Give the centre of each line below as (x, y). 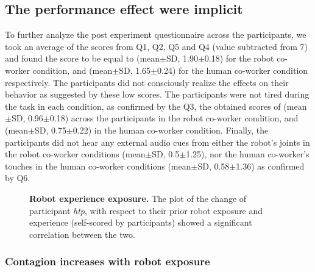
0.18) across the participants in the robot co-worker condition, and (174, 118)
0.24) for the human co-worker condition (233, 70)
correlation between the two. (82, 234)
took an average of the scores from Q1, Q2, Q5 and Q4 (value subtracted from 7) (157, 46)
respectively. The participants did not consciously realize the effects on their (147, 82)
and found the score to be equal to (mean (83, 58)
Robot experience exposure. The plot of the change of (138, 198)
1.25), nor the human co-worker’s (248, 154)
